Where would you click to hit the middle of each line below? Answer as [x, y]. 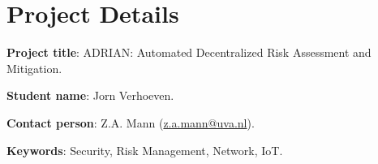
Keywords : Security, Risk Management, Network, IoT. [145, 150]
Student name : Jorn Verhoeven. [90, 95]
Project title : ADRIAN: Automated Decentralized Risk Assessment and [189, 52]
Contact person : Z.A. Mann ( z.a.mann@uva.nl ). [131, 122]
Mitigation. [34, 68]
